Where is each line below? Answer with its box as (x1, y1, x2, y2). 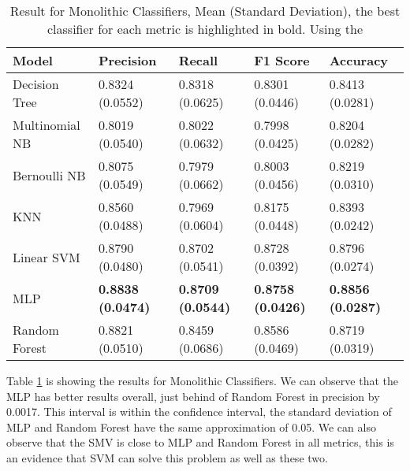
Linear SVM (13, 247, 80, 266)
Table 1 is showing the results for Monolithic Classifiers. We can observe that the (6, 373, 398, 388)
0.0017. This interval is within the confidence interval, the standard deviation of (6, 403, 392, 420)
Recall (178, 51, 218, 69)
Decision (13, 75, 59, 93)
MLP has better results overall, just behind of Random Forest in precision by (6, 388, 380, 404)
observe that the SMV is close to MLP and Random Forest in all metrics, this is (6, 434, 394, 451)
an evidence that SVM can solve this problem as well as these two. (6, 449, 328, 465)
